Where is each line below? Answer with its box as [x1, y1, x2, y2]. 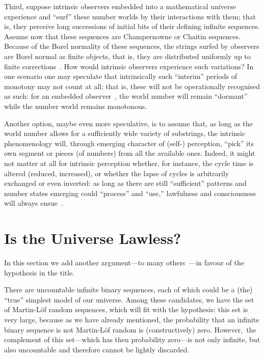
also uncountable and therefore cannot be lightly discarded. [4, 344, 190, 354]
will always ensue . [4, 198, 63, 208]
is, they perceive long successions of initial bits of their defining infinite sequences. [4, 21, 260, 32]
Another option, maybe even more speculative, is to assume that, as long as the [4, 118, 253, 128]
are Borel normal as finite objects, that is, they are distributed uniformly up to [4, 50, 251, 61]
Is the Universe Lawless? [4, 228, 181, 249]
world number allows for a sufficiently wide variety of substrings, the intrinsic [4, 128, 246, 139]
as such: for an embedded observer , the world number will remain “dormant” [4, 91, 248, 101]
